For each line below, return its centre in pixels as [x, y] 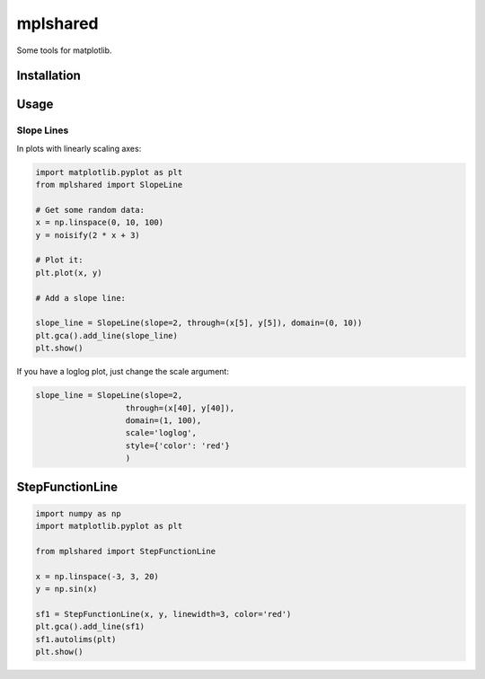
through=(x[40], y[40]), [180, 408]
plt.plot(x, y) [69, 273]
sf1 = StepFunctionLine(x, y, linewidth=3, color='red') [163, 614]
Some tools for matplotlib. [64, 50]
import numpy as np [78, 513]
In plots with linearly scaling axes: [79, 148]
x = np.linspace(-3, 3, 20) [97, 576]
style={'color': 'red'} [178, 445]
